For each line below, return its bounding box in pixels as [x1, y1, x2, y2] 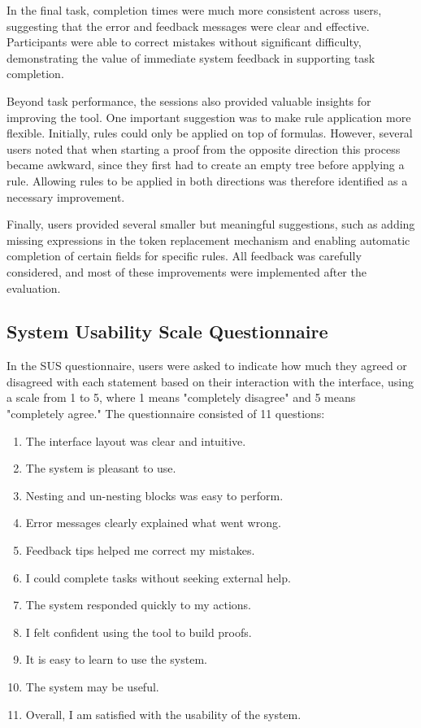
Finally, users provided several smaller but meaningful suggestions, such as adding [7, 216, 415, 233]
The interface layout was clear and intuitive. [25, 432, 246, 449]
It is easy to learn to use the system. [25, 651, 207, 668]
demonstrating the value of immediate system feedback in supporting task [7, 49, 375, 66]
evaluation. [7, 279, 61, 296]
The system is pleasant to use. [25, 460, 176, 477]
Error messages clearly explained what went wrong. [25, 514, 281, 531]
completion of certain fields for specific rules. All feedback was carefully [7, 247, 362, 264]
